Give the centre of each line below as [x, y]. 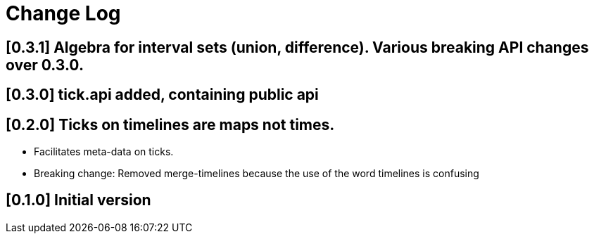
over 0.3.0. [45, 65]
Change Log [63, 13]
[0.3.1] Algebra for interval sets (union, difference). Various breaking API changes [297, 47]
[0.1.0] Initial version [78, 200]
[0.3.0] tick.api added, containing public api [162, 95]
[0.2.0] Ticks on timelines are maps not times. [170, 124]
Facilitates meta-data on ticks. [104, 152]
